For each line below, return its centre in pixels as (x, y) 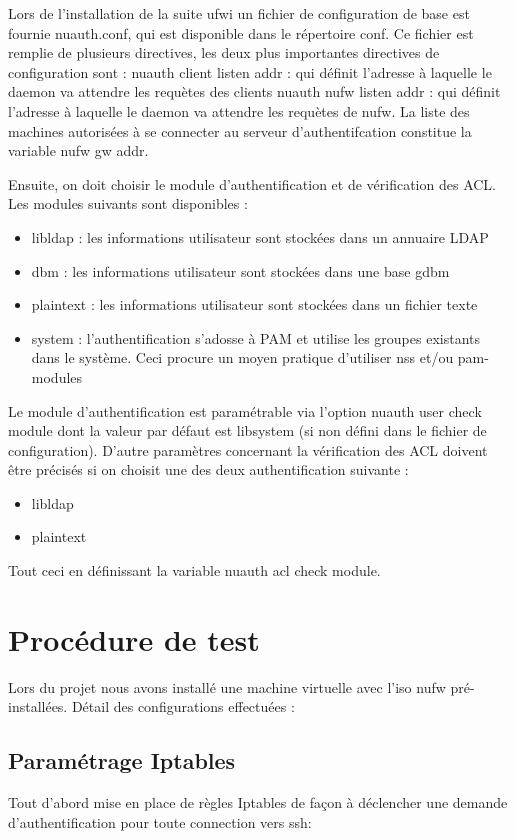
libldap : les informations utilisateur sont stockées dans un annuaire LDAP (260, 236)
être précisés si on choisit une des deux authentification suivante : (208, 469)
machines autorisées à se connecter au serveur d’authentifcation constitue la (240, 130)
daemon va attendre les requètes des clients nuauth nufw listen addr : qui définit (254, 91)
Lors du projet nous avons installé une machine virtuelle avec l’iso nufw (227, 686)
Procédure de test (134, 638)
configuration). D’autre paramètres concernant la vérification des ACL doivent (248, 449)
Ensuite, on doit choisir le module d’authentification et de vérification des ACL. (252, 183)
